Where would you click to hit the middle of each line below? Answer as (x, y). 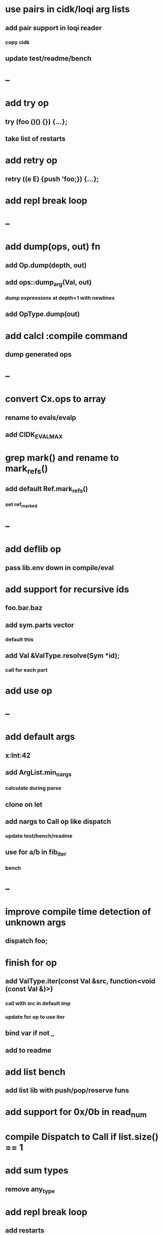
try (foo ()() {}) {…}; (36, 122)
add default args (40, 737)
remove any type (30, 1190)
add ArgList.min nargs (38, 773)
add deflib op (33, 549)
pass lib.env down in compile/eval (60, 568)
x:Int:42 (18, 755)
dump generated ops (38, 354)
